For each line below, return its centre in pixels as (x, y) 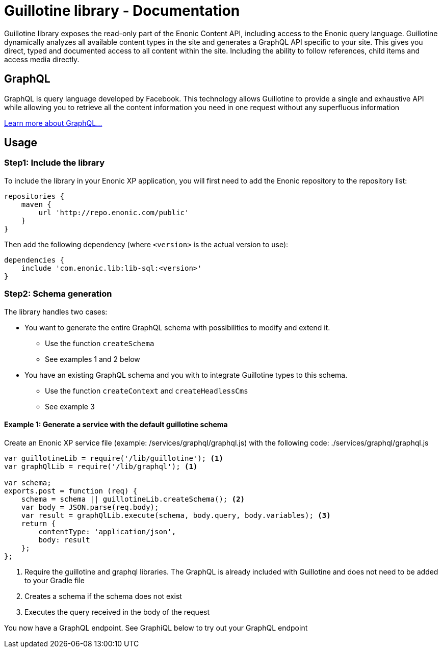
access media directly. (42, 59)
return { (38, 523)
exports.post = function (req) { (71, 491)
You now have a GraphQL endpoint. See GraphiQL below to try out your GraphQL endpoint (156, 628)
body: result (64, 540)
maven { (36, 204)
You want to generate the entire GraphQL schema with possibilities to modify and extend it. (177, 327)
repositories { (34, 196)
